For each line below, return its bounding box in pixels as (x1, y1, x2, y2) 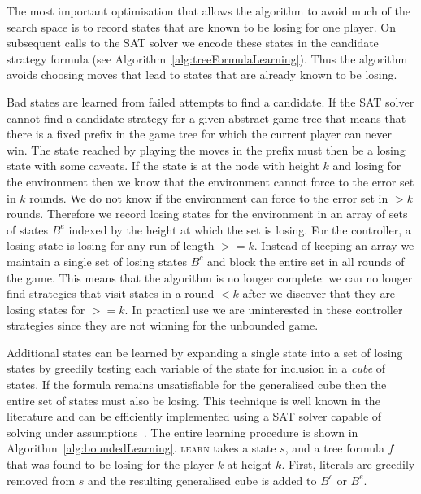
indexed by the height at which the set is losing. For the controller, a (68, 221, 411, 238)
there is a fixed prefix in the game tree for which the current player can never (7, 125, 393, 142)
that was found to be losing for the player (7, 456, 214, 473)
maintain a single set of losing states (7, 252, 188, 269)
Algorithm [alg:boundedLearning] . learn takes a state (7, 439, 276, 457)
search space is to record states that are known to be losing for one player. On (7, 18, 396, 35)
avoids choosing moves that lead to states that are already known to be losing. (7, 66, 397, 83)
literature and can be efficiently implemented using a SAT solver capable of (7, 408, 382, 425)
